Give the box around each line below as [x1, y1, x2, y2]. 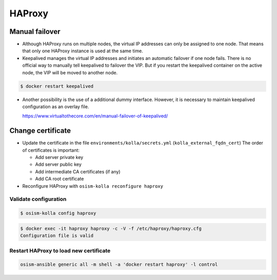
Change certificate [9, 126, 71, 135]
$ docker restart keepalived [20, 83, 94, 89]
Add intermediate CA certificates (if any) [35, 168, 121, 174]
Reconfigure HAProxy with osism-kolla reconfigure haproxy [22, 183, 164, 189]
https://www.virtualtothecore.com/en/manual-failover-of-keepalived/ [22, 113, 168, 119]
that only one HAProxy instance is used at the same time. [22, 48, 143, 54]
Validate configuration [9, 195, 67, 203]
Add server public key [35, 162, 82, 168]
